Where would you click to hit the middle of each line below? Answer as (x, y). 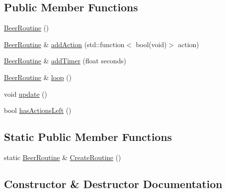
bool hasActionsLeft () (38, 110)
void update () (26, 94)
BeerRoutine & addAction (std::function (64, 44)
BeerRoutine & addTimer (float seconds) (65, 61)
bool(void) (151, 44)
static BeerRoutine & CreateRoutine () (63, 157)
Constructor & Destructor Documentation (113, 183)
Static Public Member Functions (88, 137)
